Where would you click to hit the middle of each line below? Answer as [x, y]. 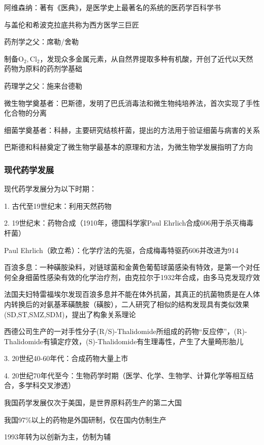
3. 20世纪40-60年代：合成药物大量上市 [66, 358]
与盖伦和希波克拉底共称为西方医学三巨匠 [72, 24]
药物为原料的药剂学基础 [43, 68]
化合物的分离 [25, 113]
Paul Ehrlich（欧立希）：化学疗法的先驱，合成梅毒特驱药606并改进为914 [121, 250]
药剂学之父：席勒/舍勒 [41, 41]
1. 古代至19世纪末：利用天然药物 [58, 205]
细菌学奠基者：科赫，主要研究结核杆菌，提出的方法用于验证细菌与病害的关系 [132, 130]
